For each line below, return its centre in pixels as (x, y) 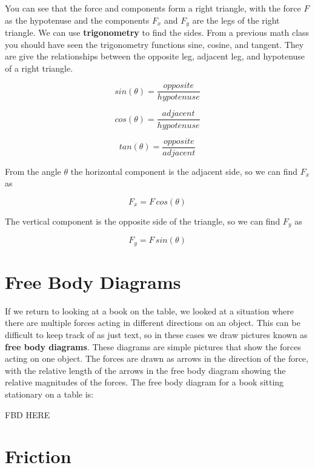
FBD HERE (28, 414)
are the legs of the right (236, 20)
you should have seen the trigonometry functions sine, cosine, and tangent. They (154, 44)
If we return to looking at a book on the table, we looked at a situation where (149, 310)
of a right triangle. (39, 68)
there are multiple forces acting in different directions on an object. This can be (153, 323)
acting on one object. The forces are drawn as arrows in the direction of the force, (157, 358)
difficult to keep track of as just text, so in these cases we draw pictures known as (156, 335)
